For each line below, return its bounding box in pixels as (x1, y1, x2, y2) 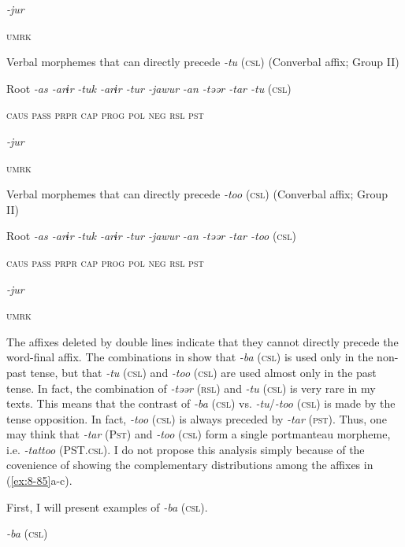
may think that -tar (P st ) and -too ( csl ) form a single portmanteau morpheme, (6, 426, 391, 442)
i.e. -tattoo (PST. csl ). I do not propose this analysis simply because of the (6, 441, 365, 457)
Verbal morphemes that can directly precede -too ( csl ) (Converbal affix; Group (6, 186, 388, 202)
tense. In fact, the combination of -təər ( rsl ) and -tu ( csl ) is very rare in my (6, 379, 376, 396)
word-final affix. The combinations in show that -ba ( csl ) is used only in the (6, 349, 373, 365)
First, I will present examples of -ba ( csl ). (6, 498, 208, 515)
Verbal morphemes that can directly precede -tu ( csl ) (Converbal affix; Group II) (6, 54, 399, 70)
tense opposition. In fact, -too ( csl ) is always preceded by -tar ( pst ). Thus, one (6, 410, 387, 427)
